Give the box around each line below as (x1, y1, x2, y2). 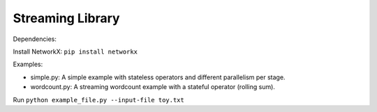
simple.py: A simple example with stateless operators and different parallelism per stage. (30, 73, 286, 81)
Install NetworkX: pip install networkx (13, 47, 138, 56)
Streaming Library (13, 10, 120, 26)
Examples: (13, 60, 43, 69)
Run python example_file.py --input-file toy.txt (13, 95, 184, 104)
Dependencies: (13, 35, 57, 43)
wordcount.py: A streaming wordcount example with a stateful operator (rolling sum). (30, 83, 276, 91)
